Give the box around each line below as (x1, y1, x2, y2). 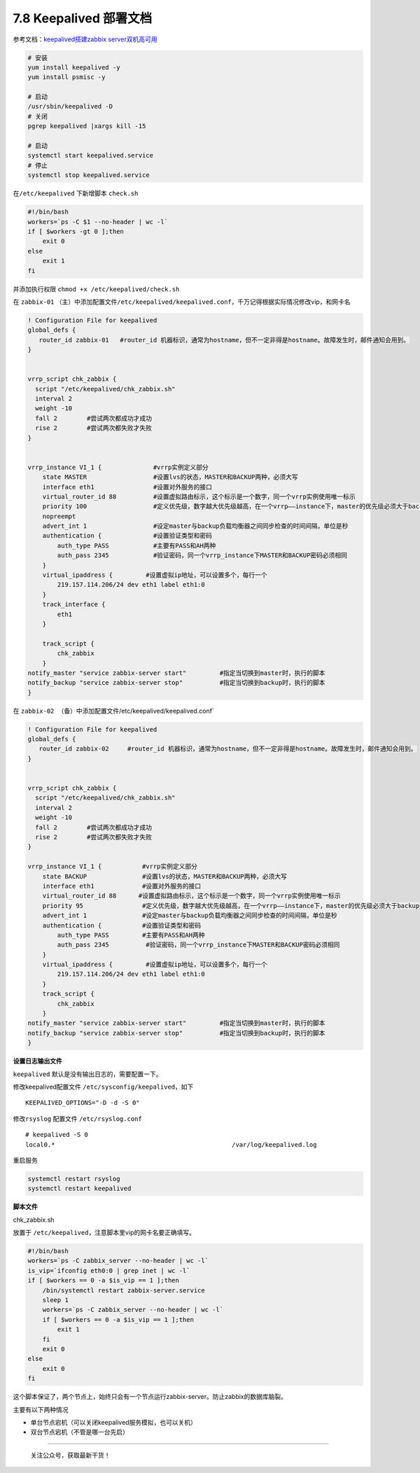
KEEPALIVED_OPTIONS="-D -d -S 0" (25, 1099, 140, 1107)
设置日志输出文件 (13, 1057, 62, 1066)
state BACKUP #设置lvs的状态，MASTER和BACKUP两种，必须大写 (42, 872, 287, 880)
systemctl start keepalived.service (27, 151, 154, 160)
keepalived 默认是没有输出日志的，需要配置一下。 (13, 1070, 162, 1078)
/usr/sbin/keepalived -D (27, 102, 113, 111)
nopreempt (42, 512, 76, 520)
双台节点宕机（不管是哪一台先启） (30, 1428, 129, 1437)
